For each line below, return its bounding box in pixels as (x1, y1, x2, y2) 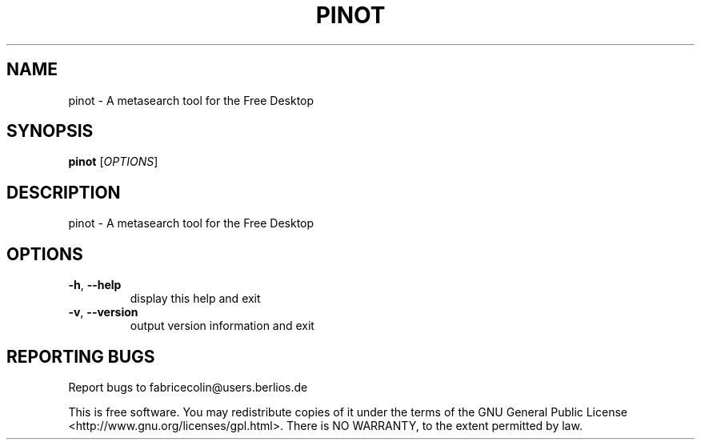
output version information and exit (130, 319, 314, 333)
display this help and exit (130, 291, 261, 306)
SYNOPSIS (6, 121, 94, 142)
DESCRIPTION (6, 182, 121, 203)
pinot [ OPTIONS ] (68, 155, 158, 169)
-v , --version (68, 305, 138, 319)
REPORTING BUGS (6, 346, 155, 367)
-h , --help (68, 278, 122, 292)
